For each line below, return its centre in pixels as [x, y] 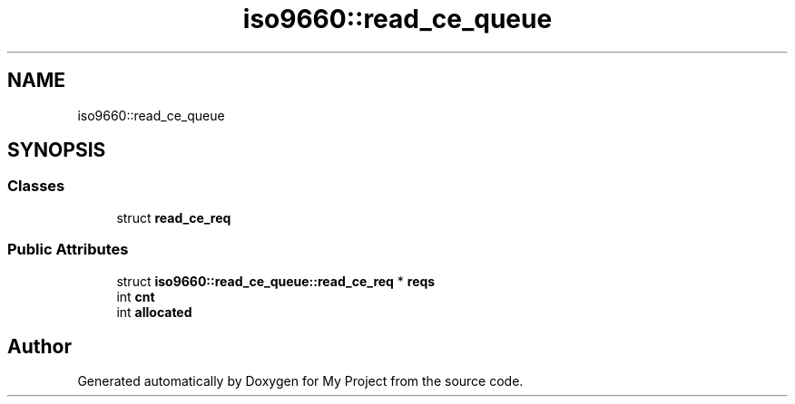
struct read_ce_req [174, 217]
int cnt [136, 296]
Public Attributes [68, 250]
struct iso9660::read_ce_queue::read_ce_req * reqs [276, 281]
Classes [36, 186]
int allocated [154, 312]
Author [39, 346]
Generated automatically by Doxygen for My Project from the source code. [300, 381]
